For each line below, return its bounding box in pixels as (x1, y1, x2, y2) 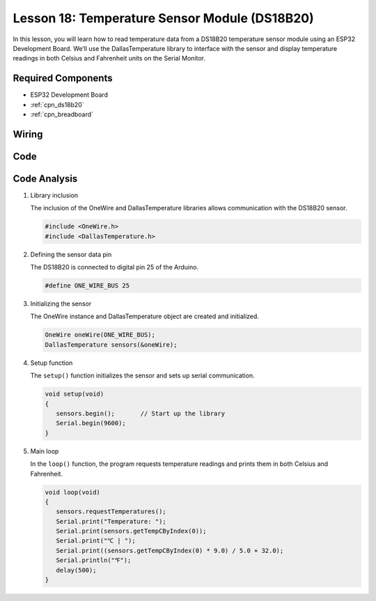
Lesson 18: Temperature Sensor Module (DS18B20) (13, 10, 315, 26)
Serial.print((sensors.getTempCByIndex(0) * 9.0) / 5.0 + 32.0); (56, 547, 284, 554)
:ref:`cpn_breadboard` (30, 110, 94, 118)
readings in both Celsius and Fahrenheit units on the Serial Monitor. (13, 54, 205, 63)
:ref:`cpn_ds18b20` (30, 100, 84, 109)
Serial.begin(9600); (56, 419, 127, 428)
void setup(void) (45, 390, 104, 398)
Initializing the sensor (30, 299, 92, 308)
